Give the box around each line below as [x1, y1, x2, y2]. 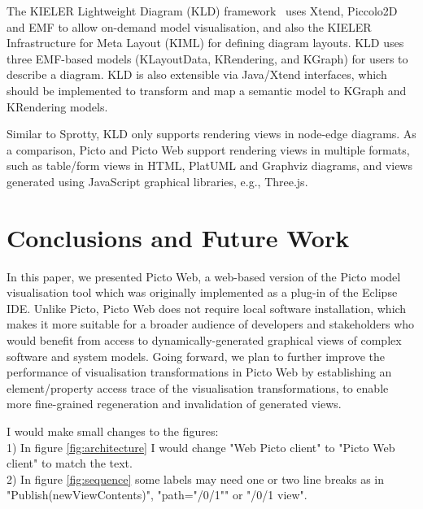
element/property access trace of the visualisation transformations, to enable [7, 379, 389, 396]
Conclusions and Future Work [7, 220, 350, 254]
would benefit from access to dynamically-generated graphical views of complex [7, 332, 402, 349]
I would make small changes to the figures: [7, 423, 219, 439]
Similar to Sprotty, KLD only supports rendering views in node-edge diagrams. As [7, 125, 416, 142]
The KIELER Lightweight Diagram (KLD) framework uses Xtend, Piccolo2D [7, 2, 398, 19]
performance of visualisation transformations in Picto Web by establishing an [7, 363, 392, 381]
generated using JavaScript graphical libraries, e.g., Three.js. [7, 172, 308, 189]
